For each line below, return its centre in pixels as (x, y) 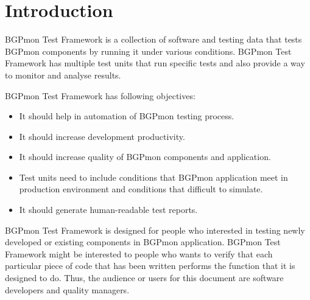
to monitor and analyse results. (63, 75)
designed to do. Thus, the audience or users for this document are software (144, 278)
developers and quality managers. (67, 289)
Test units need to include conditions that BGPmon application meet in (153, 177)
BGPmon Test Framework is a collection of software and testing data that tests (153, 39)
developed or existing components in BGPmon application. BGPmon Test (143, 242)
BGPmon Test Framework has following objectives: (100, 95)
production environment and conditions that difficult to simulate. (141, 189)
